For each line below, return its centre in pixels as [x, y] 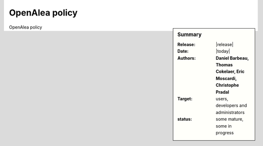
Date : [183, 51]
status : [185, 119]
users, [222, 98]
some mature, [230, 119]
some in [224, 126]
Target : [185, 98]
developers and [232, 105]
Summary [190, 34]
